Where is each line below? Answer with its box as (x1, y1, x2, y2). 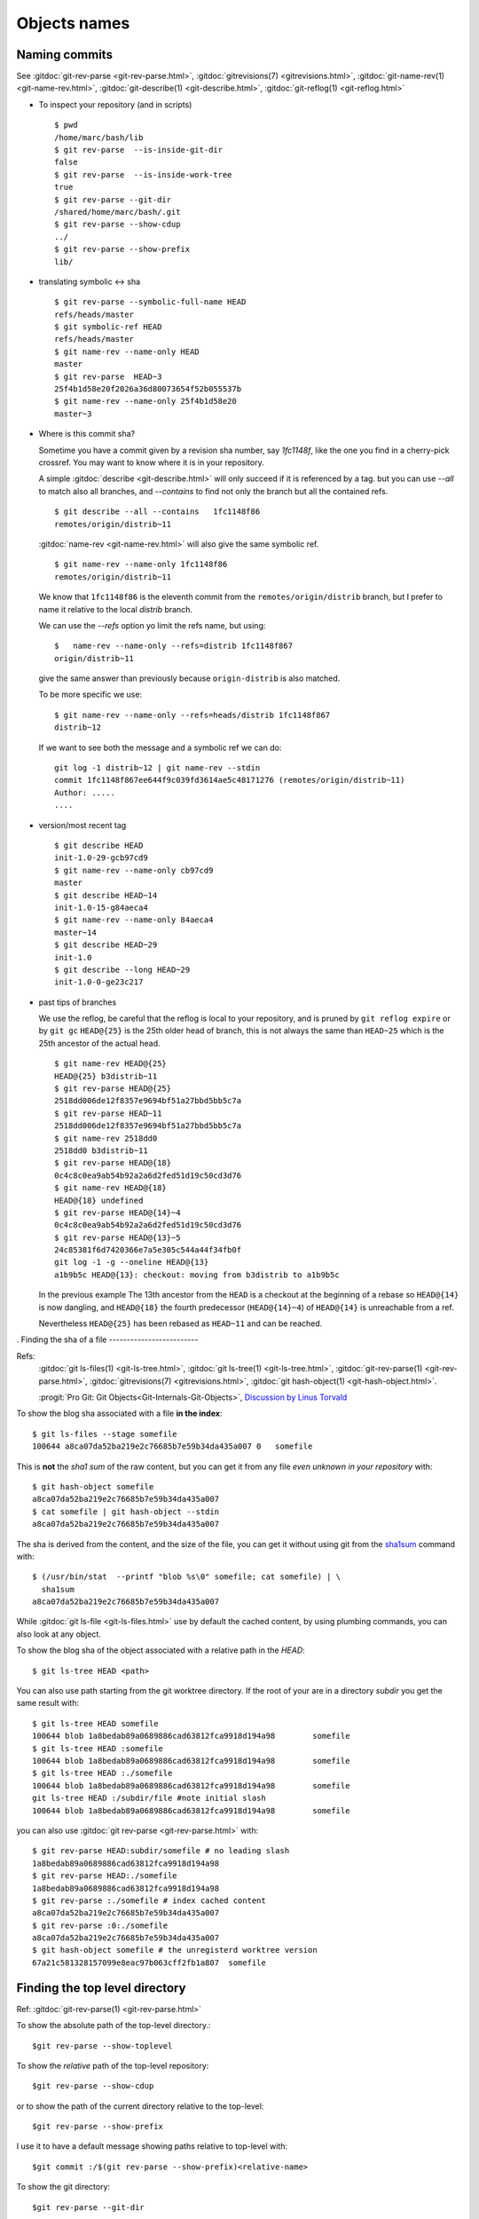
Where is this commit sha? (38, 429, 136, 439)
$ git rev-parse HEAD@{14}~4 (54, 1207, 181, 1218)
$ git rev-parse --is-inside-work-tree (54, 170, 232, 179)
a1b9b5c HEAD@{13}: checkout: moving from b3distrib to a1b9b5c (54, 1269, 341, 1280)
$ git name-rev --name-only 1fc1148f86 (54, 559, 228, 570)
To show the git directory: (16, 2182, 111, 2192)
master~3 (54, 408, 92, 419)
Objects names (16, 13, 130, 33)
